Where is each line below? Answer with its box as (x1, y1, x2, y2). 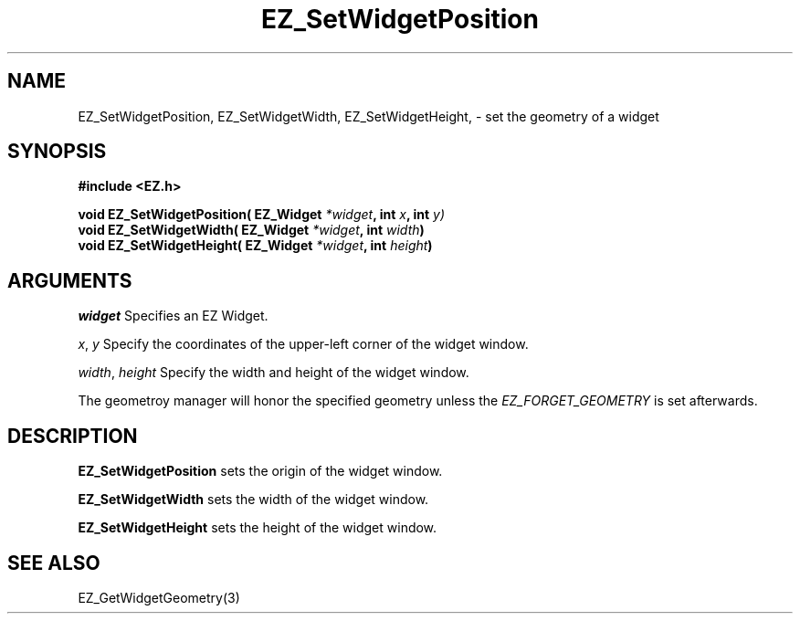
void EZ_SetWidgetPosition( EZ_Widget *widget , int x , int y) (78, 206, 446, 223)
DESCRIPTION (7, 424, 138, 447)
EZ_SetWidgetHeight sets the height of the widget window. (78, 520, 437, 536)
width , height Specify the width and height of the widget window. (78, 364, 469, 381)
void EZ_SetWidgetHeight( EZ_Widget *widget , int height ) (78, 237, 433, 254)
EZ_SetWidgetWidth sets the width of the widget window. (78, 491, 429, 508)
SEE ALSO (7, 551, 100, 574)
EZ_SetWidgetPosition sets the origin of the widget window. (78, 463, 443, 479)
